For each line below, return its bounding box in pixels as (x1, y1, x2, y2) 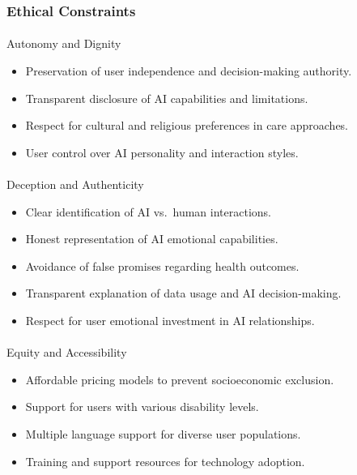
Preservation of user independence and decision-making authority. (25, 62, 352, 79)
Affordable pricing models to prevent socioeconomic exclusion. (25, 370, 334, 387)
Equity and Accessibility (6, 344, 127, 361)
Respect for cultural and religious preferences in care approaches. (25, 117, 349, 134)
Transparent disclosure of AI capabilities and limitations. (25, 89, 308, 106)
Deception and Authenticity (6, 176, 144, 192)
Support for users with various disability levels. (25, 398, 259, 415)
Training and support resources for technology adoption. (25, 452, 305, 469)
